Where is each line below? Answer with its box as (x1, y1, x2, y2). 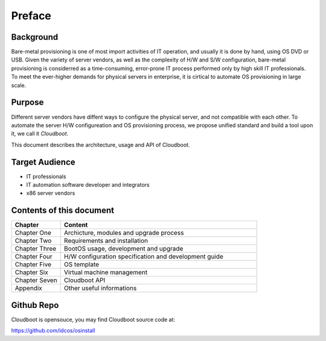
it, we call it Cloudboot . (11, 130, 69, 137)
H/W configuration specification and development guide (63, 252, 223, 261)
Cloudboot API (63, 276, 106, 284)
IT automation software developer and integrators (26, 181, 150, 188)
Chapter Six (14, 268, 48, 277)
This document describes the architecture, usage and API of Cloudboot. (11, 141, 190, 148)
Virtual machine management (63, 268, 148, 277)
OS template (63, 260, 100, 269)
